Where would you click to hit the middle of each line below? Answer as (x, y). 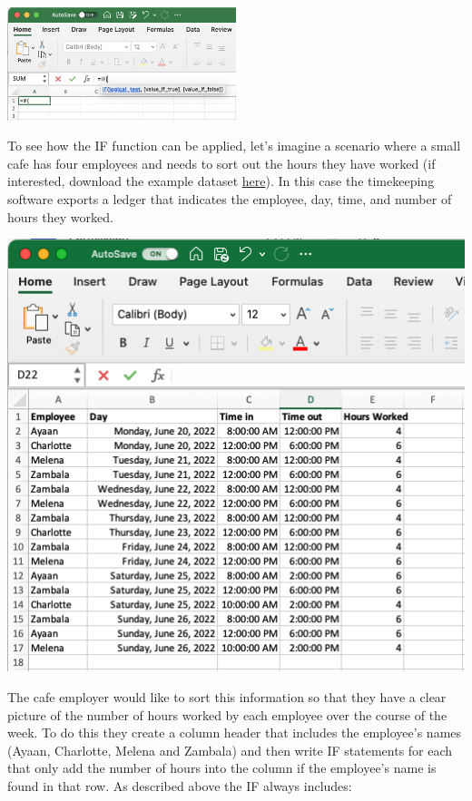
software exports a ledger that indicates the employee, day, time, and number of (230, 199)
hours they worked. (60, 216)
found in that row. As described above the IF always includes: (180, 785)
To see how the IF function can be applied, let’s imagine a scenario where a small (234, 146)
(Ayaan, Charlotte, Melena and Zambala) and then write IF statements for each (230, 750)
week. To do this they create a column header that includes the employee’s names (235, 733)
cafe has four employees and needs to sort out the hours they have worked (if (221, 163)
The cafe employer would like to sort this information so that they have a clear (227, 696)
